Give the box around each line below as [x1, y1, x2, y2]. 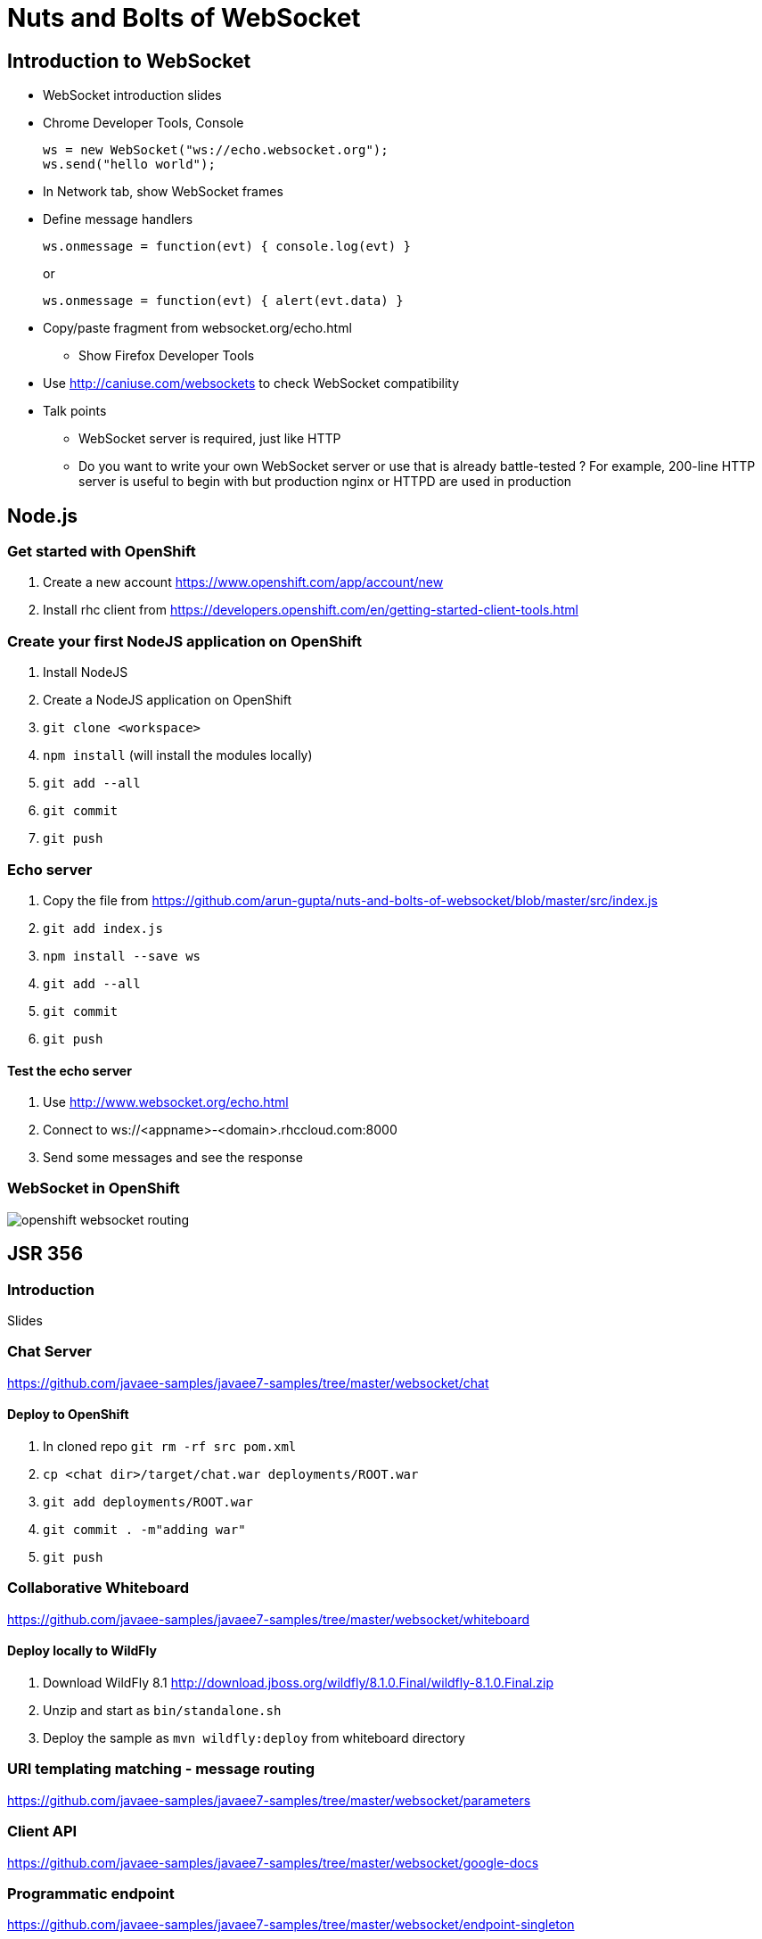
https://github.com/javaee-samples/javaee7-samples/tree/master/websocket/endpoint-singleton [7, 1917, 575, 1933]
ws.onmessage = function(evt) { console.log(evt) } [43, 239, 412, 254]
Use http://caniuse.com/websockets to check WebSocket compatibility [43, 375, 460, 392]
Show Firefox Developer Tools [78, 348, 255, 364]
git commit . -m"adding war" [43, 1522, 246, 1538]
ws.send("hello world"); [43, 157, 216, 172]
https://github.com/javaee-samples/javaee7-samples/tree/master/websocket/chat [7, 1374, 489, 1390]
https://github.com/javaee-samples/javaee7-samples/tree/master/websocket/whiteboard [7, 1611, 530, 1627]
